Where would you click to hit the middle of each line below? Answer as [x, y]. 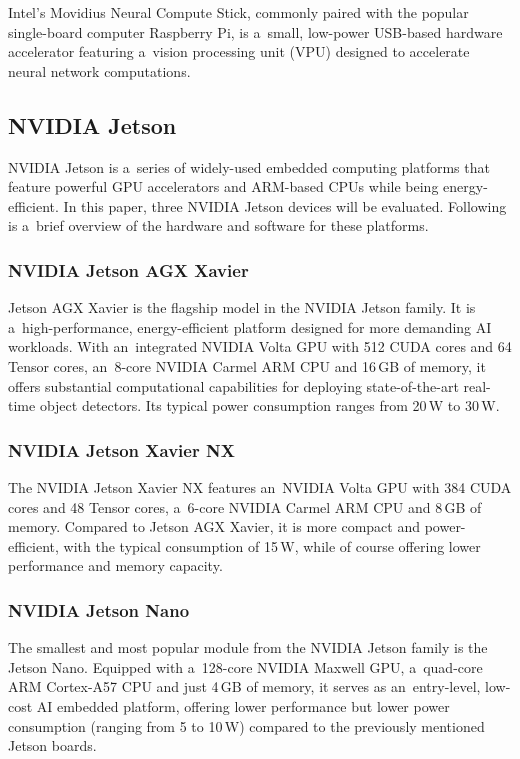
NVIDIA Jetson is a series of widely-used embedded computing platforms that [249, 166]
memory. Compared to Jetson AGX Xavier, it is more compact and [214, 526]
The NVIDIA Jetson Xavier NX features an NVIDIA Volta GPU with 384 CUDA [260, 486]
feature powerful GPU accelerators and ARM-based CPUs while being [223, 186]
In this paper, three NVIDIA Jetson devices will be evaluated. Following [285, 205]
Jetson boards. [52, 745]
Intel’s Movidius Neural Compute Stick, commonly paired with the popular [238, 12]
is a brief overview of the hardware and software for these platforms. [218, 225]
